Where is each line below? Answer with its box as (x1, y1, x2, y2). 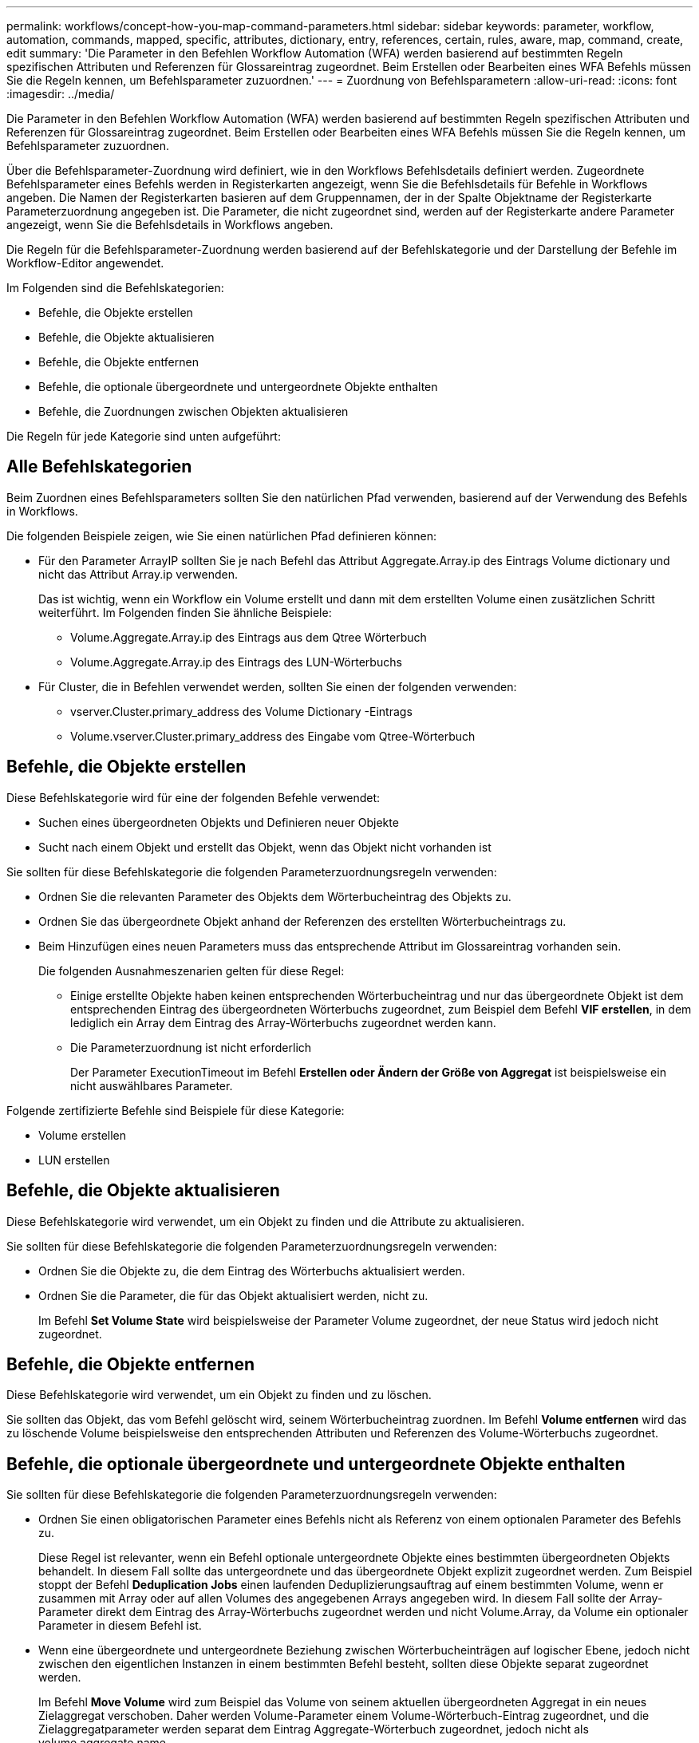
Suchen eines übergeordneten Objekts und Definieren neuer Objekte (38, 815, 399, 829)
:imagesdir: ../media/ (6, 87, 115, 101)
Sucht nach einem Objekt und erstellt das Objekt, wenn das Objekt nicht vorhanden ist (38, 840, 492, 854)
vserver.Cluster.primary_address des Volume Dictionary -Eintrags (70, 704, 413, 718)
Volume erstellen (38, 1128, 127, 1142)
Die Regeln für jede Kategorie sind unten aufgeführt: (6, 429, 281, 443)
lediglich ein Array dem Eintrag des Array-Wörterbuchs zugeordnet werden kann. (70, 1015, 496, 1030)
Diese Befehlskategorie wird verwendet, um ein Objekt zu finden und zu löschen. (6, 1388, 432, 1402)
